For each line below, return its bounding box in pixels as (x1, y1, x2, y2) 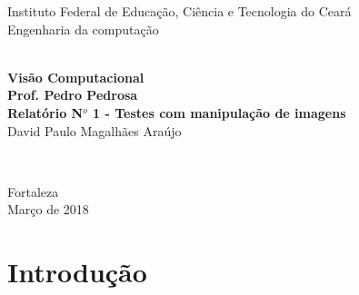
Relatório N (7, 103, 84, 122)
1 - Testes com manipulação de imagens (93, 103, 346, 122)
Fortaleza (7, 182, 59, 201)
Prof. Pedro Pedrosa (7, 85, 138, 104)
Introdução (7, 253, 147, 290)
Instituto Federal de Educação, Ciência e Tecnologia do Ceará (7, 2, 352, 20)
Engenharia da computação (7, 19, 159, 38)
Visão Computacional (7, 67, 145, 86)
